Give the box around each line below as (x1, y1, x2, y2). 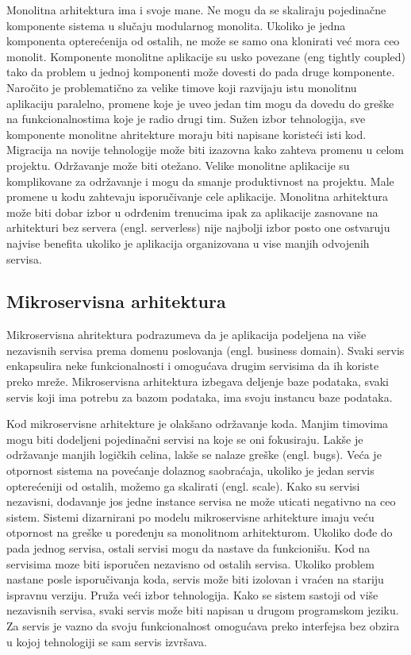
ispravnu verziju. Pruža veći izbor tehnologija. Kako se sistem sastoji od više (6, 586, 378, 603)
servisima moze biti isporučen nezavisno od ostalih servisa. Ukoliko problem (6, 555, 375, 572)
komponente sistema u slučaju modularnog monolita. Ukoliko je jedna (6, 17, 346, 33)
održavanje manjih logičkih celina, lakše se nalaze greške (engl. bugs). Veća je (6, 446, 382, 463)
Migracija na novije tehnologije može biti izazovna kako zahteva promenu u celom (6, 141, 404, 158)
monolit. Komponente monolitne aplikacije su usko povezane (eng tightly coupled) (6, 48, 406, 64)
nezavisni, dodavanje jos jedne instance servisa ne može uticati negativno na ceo (6, 493, 396, 510)
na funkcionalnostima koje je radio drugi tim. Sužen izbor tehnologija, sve (6, 110, 366, 127)
